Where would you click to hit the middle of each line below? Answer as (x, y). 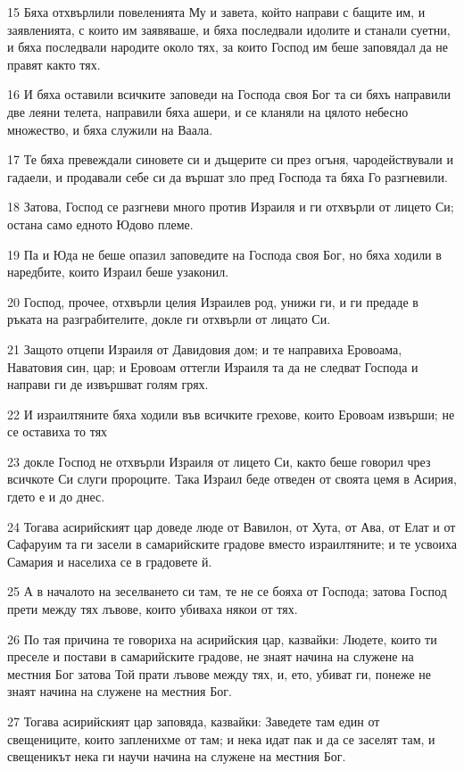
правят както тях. (54, 64)
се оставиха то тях (58, 431)
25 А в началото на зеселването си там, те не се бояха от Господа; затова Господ (227, 591)
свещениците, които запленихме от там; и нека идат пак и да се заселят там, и (221, 738)
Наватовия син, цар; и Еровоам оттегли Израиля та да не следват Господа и (213, 366)
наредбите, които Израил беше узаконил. (118, 272)
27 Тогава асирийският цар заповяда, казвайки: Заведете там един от (194, 721)
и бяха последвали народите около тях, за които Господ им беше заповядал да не (228, 47)
